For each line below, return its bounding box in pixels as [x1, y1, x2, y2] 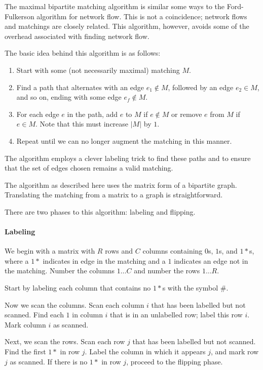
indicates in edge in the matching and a [43, 255, 166, 266]
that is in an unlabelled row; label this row [110, 309, 243, 320]
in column [72, 309, 103, 320]
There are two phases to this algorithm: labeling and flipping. [5, 206, 196, 217]
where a [5, 255, 29, 266]
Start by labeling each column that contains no [5, 282, 151, 293]
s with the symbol [162, 282, 218, 293]
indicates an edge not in [174, 255, 248, 266]
